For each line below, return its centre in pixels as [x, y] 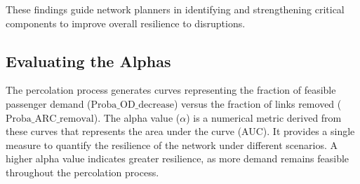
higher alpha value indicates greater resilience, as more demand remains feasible [178, 158]
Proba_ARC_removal [50, 119]
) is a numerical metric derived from [264, 117]
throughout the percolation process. [82, 172]
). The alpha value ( [137, 117]
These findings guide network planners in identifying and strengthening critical [175, 9]
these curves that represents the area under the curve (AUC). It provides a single [180, 131]
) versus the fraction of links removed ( [258, 103]
